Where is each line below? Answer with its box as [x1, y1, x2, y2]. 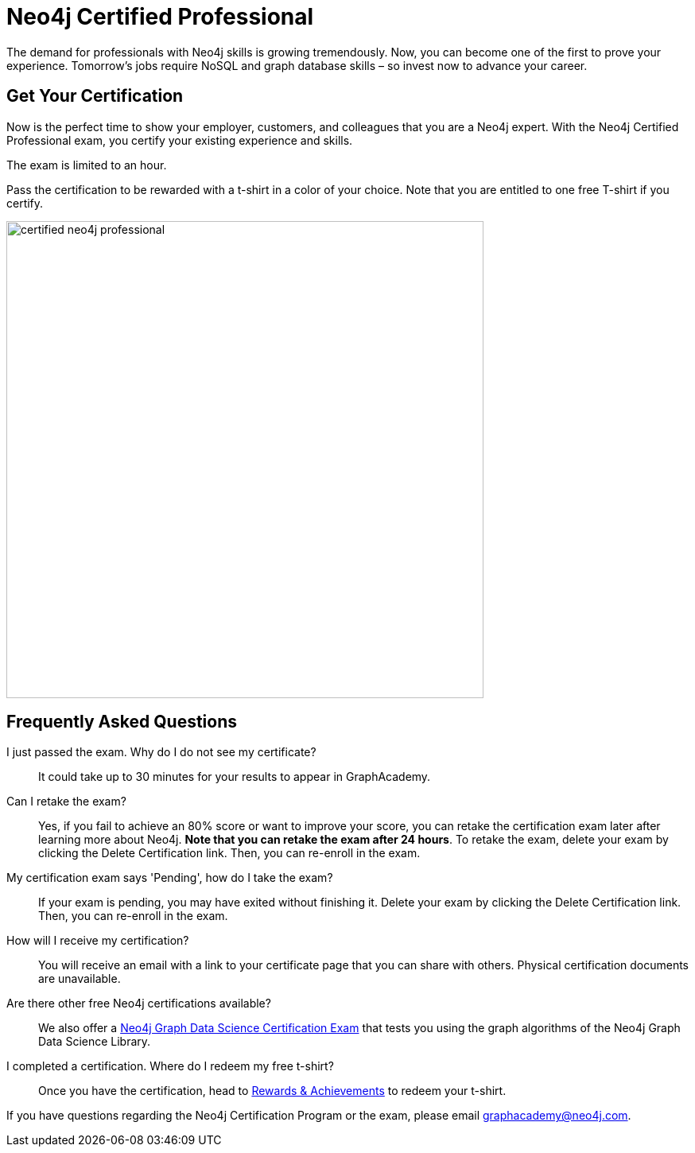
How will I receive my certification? [6, 934, 189, 948]
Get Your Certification [6, 86, 184, 107]
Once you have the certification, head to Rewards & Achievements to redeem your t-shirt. [38, 1084, 507, 1098]
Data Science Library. [38, 1035, 151, 1049]
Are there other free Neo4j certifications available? [6, 996, 271, 1011]
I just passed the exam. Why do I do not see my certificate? [6, 745, 316, 759]
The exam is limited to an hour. [6, 157, 167, 172]
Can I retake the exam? [6, 794, 126, 809]
